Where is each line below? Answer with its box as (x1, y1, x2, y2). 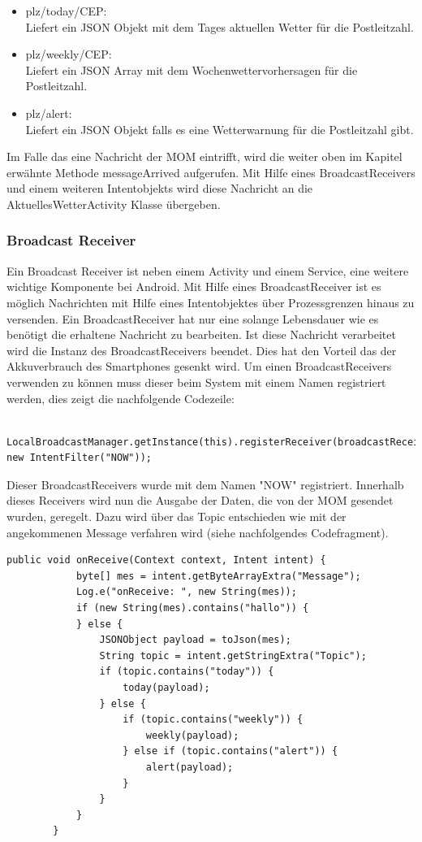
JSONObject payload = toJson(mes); (99, 634, 291, 646)
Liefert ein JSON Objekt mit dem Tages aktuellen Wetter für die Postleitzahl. (25, 18, 414, 35)
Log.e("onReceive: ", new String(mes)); (75, 586, 297, 598)
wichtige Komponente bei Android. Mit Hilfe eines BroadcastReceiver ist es (6, 278, 381, 295)
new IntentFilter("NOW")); (6, 452, 152, 464)
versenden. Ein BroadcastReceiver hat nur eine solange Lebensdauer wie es (6, 310, 379, 327)
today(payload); (123, 682, 210, 693)
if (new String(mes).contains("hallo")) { (75, 602, 309, 614)
